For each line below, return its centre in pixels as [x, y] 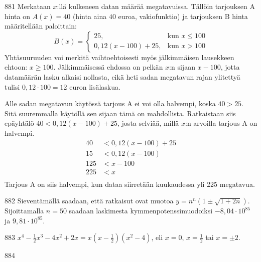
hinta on [17, 16]
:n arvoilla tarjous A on [221, 123]
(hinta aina [90, 16]
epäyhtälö [19, 123]
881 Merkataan [28, 6]
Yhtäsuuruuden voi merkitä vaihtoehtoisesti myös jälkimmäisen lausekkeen [119, 57]
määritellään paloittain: [41, 26]
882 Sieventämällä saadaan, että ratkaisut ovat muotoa [89, 201]
